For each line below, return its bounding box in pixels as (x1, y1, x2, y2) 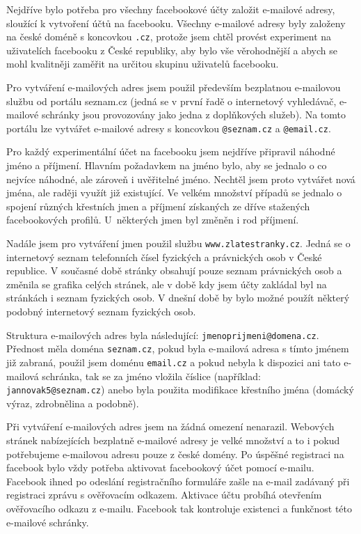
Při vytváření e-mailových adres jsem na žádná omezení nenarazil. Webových (6, 419, 335, 434)
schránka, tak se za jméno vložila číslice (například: (42, 368, 261, 383)
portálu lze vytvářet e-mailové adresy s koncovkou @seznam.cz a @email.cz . (6, 120, 331, 135)
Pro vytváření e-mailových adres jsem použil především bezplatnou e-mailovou (6, 80, 341, 95)
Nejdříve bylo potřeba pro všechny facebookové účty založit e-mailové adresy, (6, 2, 335, 16)
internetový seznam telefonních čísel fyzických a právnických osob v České (6, 249, 322, 264)
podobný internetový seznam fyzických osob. (6, 304, 196, 319)
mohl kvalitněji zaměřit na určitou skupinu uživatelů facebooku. (6, 56, 279, 71)
